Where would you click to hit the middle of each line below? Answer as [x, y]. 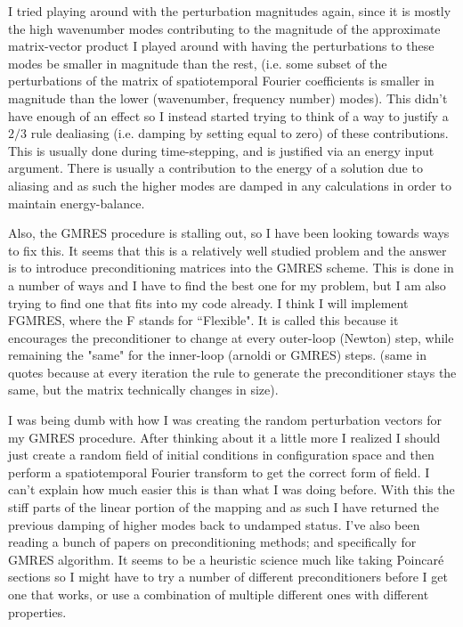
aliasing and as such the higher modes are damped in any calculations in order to [230, 185]
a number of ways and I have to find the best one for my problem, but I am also [227, 285]
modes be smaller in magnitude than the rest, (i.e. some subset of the [198, 63]
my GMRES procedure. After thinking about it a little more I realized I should [224, 437]
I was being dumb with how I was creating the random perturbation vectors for [225, 420]
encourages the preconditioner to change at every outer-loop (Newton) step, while [231, 337]
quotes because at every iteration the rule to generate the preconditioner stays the [232, 372]
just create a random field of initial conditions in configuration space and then [221, 455]
